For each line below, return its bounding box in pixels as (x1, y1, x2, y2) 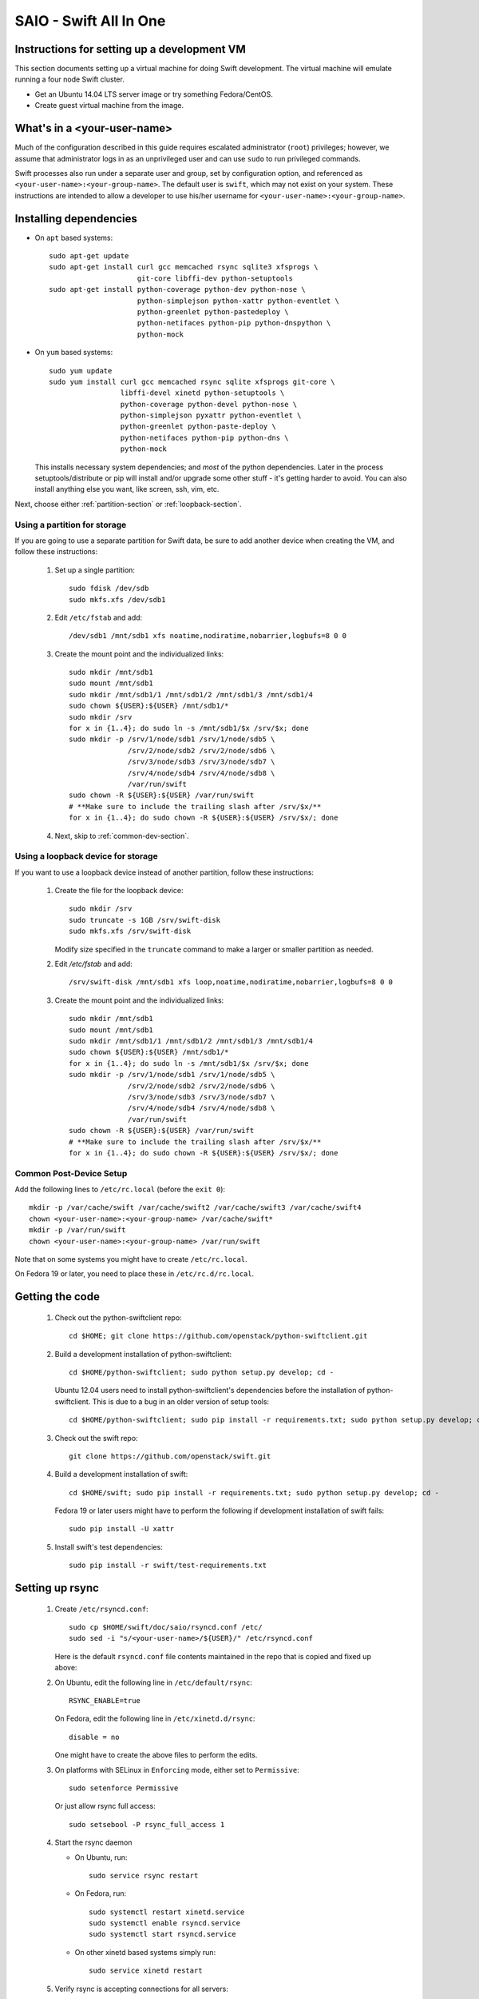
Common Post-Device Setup (14, 1167, 128, 1179)
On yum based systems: (34, 348, 113, 357)
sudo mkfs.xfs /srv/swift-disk (69, 927, 192, 936)
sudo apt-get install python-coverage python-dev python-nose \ (49, 285, 307, 294)
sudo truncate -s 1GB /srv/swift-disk (69, 916, 221, 924)
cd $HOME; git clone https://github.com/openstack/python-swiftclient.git (69, 1331, 368, 1341)
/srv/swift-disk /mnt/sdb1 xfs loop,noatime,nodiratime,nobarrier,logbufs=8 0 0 (69, 978, 394, 987)
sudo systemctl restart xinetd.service (89, 1907, 245, 1917)
